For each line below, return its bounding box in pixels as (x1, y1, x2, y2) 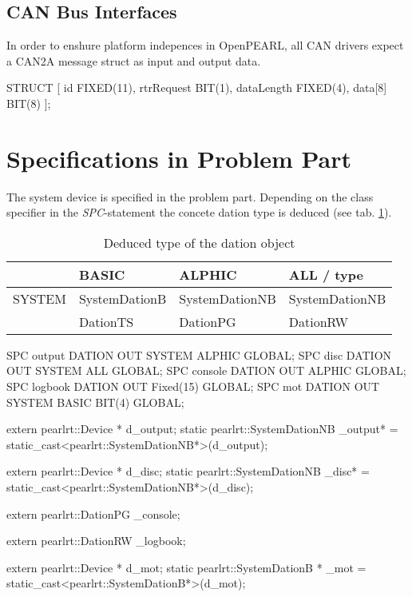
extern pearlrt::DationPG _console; (6, 505, 180, 522)
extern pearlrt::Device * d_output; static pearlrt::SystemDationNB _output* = (6, 420, 398, 437)
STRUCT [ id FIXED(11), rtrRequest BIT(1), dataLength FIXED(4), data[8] (6, 79, 387, 96)
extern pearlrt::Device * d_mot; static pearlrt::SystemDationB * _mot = (6, 559, 366, 575)
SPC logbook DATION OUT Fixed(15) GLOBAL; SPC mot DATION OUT (6, 378, 380, 395)
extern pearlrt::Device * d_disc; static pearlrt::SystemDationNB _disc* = (6, 463, 370, 480)
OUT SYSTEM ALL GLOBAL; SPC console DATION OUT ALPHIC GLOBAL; (6, 362, 406, 379)
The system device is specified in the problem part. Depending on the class (6, 188, 374, 205)
